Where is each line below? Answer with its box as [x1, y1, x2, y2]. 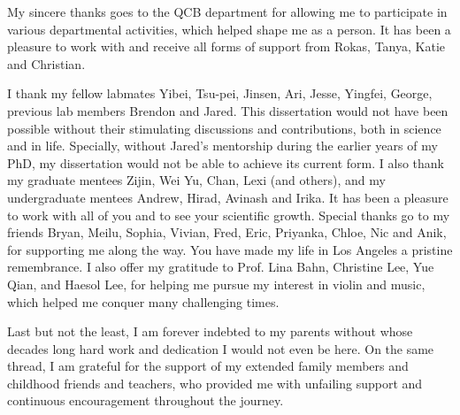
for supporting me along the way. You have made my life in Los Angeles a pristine [7, 240, 453, 258]
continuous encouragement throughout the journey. [7, 391, 284, 410]
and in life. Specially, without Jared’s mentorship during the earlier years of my [7, 136, 438, 155]
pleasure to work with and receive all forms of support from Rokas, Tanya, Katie [7, 37, 446, 56]
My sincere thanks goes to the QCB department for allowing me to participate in [7, 3, 448, 20]
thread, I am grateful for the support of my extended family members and [7, 357, 409, 375]
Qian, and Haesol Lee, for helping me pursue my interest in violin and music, [7, 274, 425, 293]
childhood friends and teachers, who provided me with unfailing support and [7, 373, 423, 392]
